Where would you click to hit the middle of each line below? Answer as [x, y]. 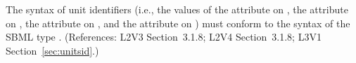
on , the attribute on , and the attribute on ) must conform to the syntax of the [178, 23]
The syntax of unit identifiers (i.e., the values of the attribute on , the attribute [177, 9]
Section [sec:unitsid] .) [52, 50]
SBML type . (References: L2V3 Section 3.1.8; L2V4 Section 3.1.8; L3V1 [164, 37]
